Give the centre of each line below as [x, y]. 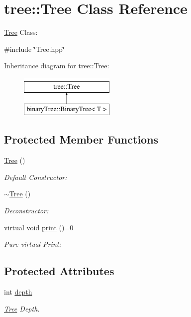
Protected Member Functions [81, 139]
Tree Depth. [22, 308]
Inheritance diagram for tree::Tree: [57, 66]
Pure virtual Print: [33, 244]
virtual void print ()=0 [39, 227]
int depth [18, 292]
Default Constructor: [36, 177]
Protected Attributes [59, 271]
